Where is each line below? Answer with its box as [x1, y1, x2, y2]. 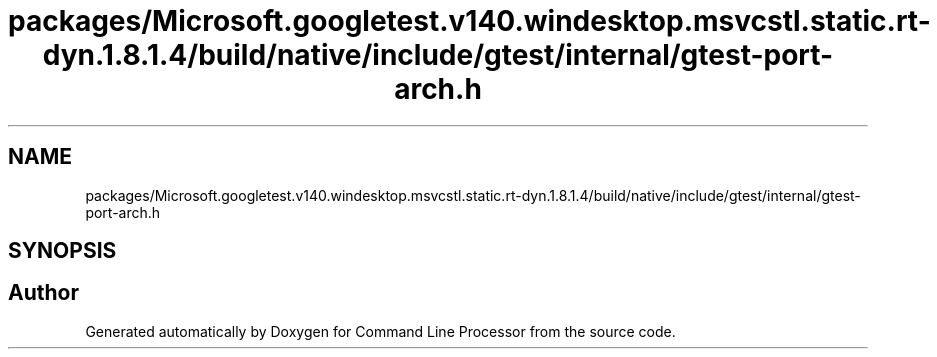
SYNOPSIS [8, 238, 117, 264]
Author [8, 280, 79, 306]
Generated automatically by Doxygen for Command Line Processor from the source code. [85, 322, 676, 340]
